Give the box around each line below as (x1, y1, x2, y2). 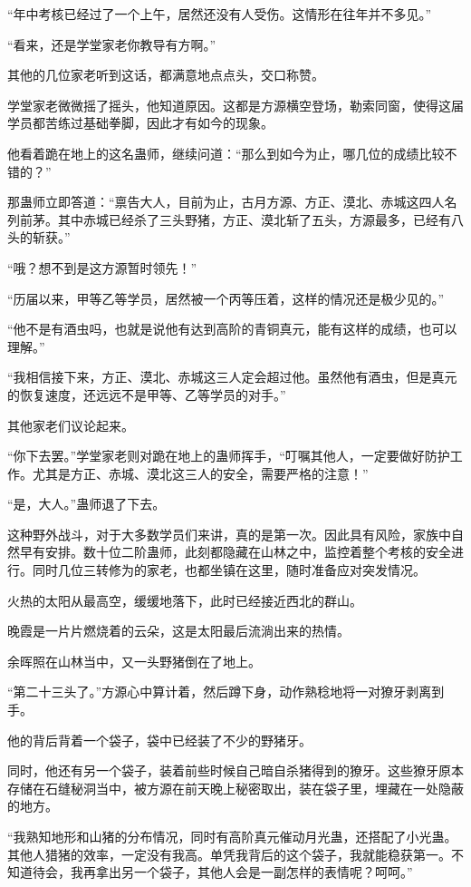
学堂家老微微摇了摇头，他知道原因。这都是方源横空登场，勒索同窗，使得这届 (7, 95, 464, 114)
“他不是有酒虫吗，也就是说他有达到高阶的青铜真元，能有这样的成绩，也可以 (7, 319, 457, 338)
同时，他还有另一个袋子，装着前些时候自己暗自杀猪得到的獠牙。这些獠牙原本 (7, 761, 464, 780)
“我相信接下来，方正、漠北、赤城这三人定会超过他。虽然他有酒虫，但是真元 (7, 367, 457, 386)
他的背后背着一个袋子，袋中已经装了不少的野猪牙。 (7, 730, 312, 749)
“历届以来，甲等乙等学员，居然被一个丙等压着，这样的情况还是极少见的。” (7, 288, 445, 307)
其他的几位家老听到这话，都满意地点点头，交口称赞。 (7, 65, 324, 84)
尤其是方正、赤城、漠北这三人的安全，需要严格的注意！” (32, 463, 369, 482)
